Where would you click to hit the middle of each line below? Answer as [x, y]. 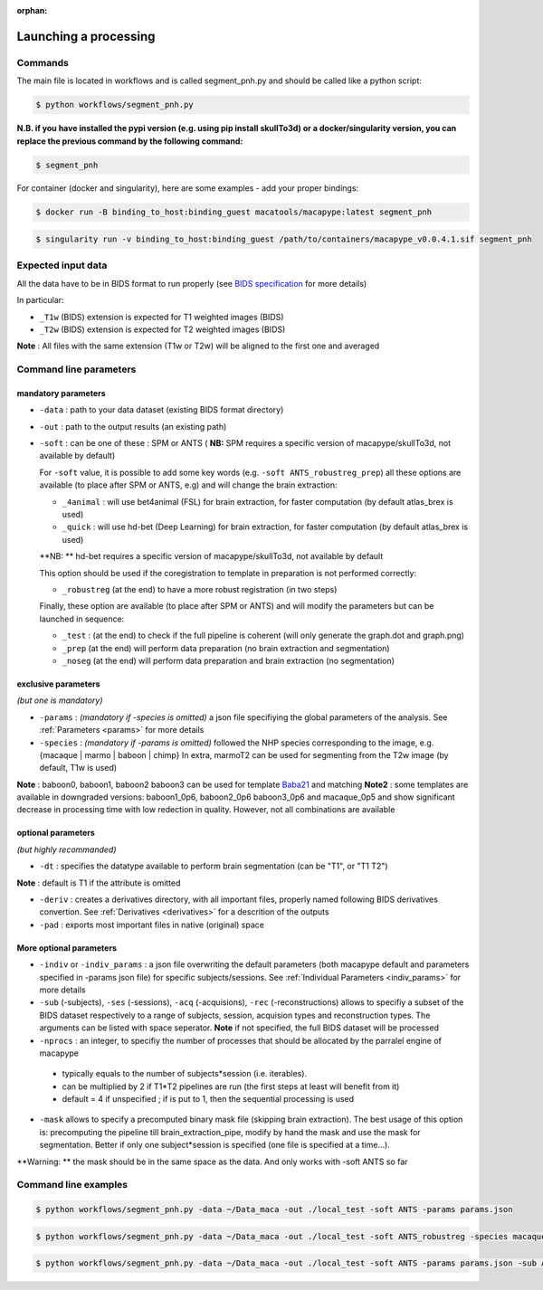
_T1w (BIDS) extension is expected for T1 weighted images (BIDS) [162, 317]
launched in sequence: [82, 619]
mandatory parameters [61, 393]
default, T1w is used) [78, 768]
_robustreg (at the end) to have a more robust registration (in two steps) [200, 589]
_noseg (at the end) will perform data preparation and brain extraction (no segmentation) [229, 660]
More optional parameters [67, 948]
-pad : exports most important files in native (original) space [152, 925]
